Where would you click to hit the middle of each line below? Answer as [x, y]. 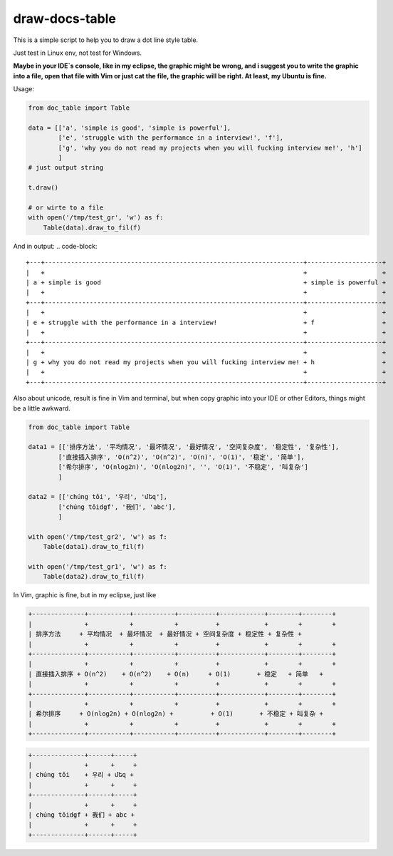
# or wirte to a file [66, 208]
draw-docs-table [65, 19]
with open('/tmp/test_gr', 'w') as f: [96, 218]
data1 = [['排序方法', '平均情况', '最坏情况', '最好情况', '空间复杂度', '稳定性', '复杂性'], [184, 447]
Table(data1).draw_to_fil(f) [94, 547]
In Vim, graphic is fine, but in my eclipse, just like [85, 595]
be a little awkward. [42, 408]
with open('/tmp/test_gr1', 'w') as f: [98, 567]
